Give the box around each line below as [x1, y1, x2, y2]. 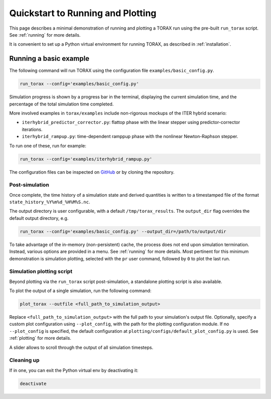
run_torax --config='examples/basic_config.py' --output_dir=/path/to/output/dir [20, 228, 227, 234]
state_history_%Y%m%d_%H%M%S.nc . [9, 199, 90, 205]
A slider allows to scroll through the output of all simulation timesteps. [9, 344, 154, 350]
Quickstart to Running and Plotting [9, 8, 157, 19]
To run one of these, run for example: [9, 143, 86, 149]
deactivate [20, 380, 47, 386]
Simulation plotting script [9, 268, 73, 275]
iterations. [22, 126, 43, 132]
